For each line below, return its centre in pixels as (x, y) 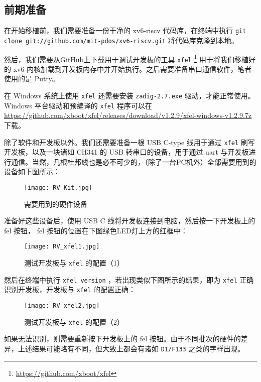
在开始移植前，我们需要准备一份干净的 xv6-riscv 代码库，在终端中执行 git (125, 30)
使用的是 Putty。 (32, 79)
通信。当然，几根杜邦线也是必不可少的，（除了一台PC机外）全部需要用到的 (134, 161)
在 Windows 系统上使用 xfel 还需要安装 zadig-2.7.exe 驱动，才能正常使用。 (129, 96)
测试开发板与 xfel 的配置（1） (74, 263)
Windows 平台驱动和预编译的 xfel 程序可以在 (78, 105)
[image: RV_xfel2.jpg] (62, 306)
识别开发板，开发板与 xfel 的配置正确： (70, 289)
